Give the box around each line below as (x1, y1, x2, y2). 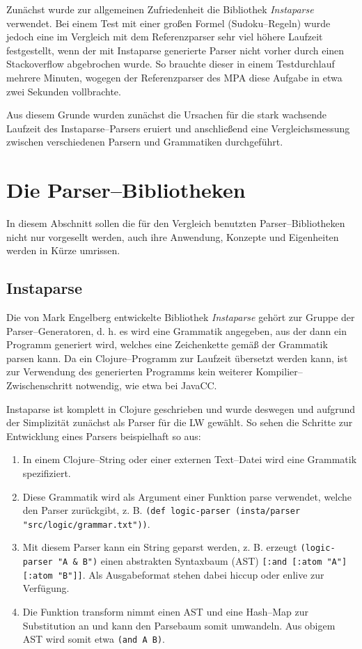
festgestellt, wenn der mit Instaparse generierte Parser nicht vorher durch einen (6, 42, 345, 57)
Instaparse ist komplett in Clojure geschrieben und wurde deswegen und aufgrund (6, 401, 356, 416)
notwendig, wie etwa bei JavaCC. (75, 378, 217, 393)
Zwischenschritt (6, 378, 73, 393)
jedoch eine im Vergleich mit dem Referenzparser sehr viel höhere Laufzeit (6, 29, 323, 44)
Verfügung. (22, 581, 70, 595)
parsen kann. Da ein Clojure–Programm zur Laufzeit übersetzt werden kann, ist (6, 350, 348, 365)
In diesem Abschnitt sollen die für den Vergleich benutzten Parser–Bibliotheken (6, 216, 345, 230)
